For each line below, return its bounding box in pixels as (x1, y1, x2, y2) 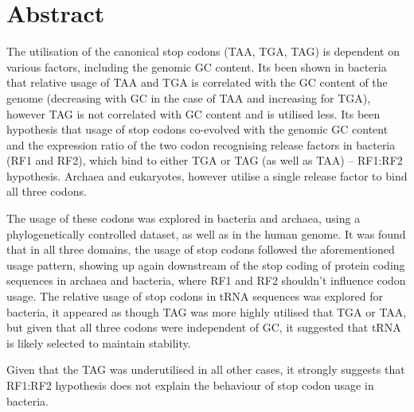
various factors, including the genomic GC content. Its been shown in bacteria (6, 58, 387, 75)
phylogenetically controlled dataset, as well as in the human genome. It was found (6, 225, 406, 242)
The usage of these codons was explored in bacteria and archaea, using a (6, 210, 361, 227)
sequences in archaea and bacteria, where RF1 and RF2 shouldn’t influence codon (6, 272, 406, 289)
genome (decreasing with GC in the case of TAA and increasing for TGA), (6, 89, 371, 106)
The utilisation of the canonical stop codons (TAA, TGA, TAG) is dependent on (6, 43, 400, 60)
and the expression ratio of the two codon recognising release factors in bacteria (6, 136, 396, 153)
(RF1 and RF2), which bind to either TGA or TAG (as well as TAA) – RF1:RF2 (6, 152, 403, 169)
